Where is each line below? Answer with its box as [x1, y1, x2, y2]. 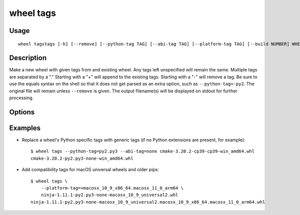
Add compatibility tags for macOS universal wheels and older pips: [21, 167, 159, 173]
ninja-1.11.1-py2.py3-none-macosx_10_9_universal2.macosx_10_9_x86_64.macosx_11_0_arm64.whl [30, 199, 265, 205]
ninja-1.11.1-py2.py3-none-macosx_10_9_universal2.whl [40, 192, 178, 198]
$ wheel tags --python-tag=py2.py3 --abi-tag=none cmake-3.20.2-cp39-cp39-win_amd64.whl [30, 149, 255, 154]
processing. [9, 95, 34, 101]
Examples [9, 124, 41, 132]
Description [9, 54, 47, 62]
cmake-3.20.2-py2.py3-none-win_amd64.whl [30, 155, 133, 161]
